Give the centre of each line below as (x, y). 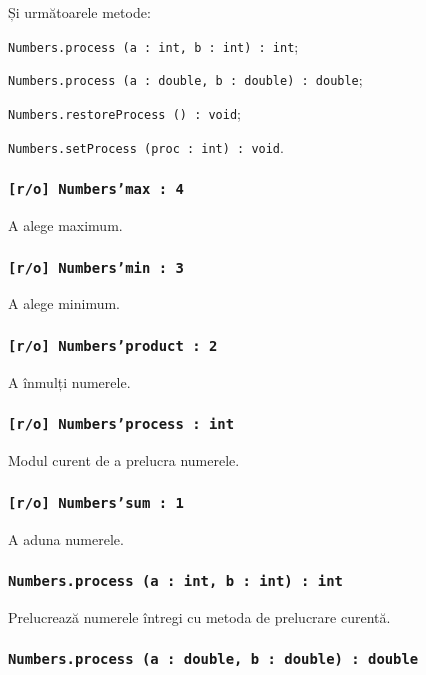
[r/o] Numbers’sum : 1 (96, 502)
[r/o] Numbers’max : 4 (96, 189)
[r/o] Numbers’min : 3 (96, 267)
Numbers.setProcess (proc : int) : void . (146, 146)
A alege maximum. (65, 225)
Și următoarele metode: (79, 12)
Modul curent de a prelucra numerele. (124, 460)
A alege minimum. (64, 303)
